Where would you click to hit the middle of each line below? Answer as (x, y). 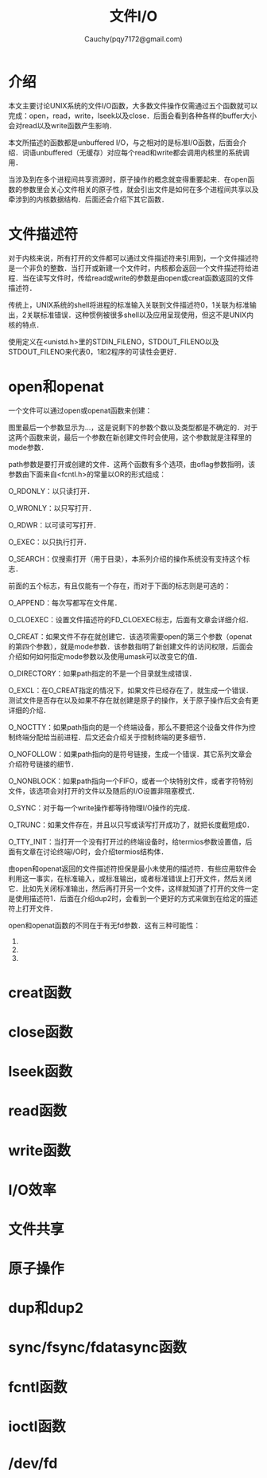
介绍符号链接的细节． (43, 764)
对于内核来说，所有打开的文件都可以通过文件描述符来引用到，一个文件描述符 (133, 258)
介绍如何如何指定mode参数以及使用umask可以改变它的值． (105, 656)
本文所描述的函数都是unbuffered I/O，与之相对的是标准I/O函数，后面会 (124, 142)
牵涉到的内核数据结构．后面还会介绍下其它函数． (88, 199)
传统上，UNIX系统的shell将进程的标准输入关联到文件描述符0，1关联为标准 (129, 304)
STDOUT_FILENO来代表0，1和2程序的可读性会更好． (95, 351)
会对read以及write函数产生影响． (62, 125)
